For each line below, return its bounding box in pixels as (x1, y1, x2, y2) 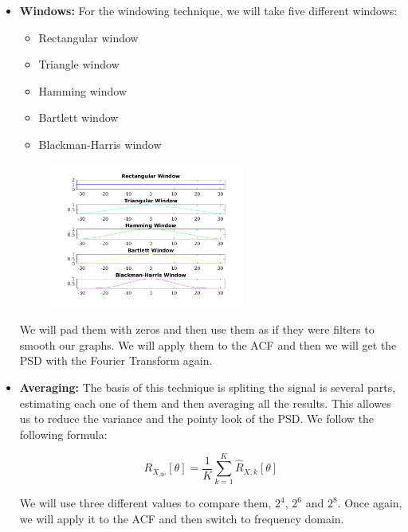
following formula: (19, 425, 108, 442)
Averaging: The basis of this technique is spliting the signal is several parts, (19, 378, 396, 395)
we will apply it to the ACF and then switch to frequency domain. (19, 510, 344, 527)
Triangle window (38, 56, 120, 72)
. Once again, (337, 495, 402, 511)
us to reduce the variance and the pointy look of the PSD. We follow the (19, 410, 375, 427)
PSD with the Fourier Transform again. (19, 352, 213, 369)
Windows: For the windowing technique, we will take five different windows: (19, 2, 398, 18)
